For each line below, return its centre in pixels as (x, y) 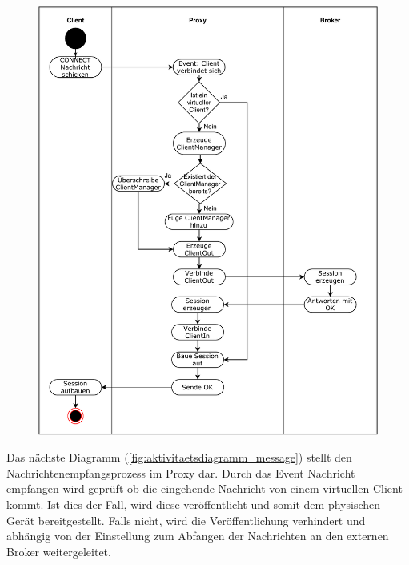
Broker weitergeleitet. (59, 551)
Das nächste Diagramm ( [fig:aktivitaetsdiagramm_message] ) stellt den (179, 457)
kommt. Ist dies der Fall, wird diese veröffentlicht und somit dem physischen (194, 504)
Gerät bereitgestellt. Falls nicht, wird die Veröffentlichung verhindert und (186, 520)
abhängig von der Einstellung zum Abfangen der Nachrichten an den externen (198, 536)
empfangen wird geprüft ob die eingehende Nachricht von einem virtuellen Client (204, 488)
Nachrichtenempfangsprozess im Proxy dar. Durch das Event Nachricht (181, 472)
